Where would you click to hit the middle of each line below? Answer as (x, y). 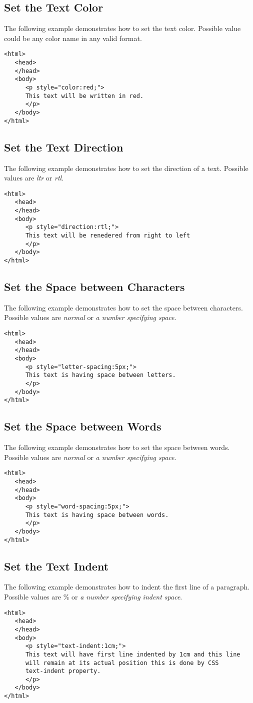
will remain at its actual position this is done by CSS (122, 663)
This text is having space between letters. (100, 375)
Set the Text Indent (56, 566)
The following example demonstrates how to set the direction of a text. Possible (126, 168)
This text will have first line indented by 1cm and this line (133, 654)
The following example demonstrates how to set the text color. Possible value (122, 28)
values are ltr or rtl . (34, 178)
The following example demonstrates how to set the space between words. (117, 447)
